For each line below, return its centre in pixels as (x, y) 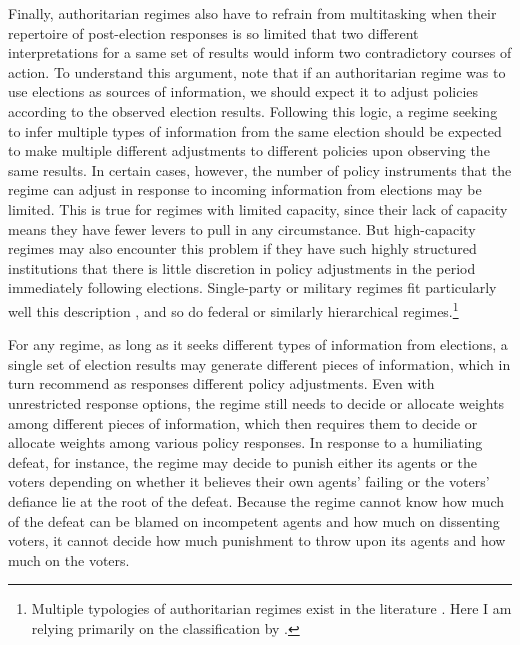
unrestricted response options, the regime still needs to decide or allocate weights (256, 402)
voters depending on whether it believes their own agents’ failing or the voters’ (249, 481)
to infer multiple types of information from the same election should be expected (255, 130)
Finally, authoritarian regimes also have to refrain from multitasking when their (252, 13)
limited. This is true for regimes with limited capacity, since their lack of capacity (258, 208)
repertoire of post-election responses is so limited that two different (213, 32)
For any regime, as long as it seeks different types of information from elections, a (258, 344)
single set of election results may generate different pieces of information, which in (259, 363)
